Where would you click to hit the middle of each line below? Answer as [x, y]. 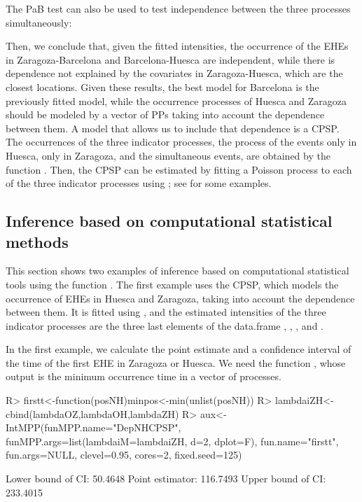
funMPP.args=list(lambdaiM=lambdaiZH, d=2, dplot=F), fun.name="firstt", [172, 441]
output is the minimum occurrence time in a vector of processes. [144, 376]
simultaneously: [39, 22]
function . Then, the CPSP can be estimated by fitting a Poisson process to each [179, 169]
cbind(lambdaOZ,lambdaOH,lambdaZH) [92, 413]
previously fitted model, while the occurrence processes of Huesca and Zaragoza [176, 100]
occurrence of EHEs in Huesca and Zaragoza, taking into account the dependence [180, 298]
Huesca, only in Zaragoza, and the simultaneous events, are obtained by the [168, 155]
